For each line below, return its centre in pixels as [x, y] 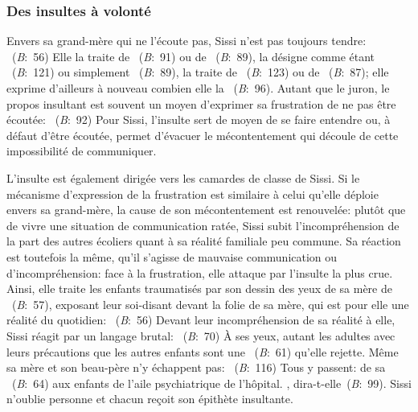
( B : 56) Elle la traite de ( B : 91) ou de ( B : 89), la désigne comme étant [193, 56]
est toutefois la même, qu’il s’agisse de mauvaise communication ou [172, 256]
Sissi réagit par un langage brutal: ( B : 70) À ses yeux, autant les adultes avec [201, 335]
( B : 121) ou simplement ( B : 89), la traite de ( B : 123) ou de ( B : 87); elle [200, 72]
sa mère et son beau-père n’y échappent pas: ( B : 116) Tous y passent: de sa [196, 367]
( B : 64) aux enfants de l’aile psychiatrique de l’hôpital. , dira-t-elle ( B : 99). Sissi [211, 383]
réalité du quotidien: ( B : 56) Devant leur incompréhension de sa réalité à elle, [201, 320]
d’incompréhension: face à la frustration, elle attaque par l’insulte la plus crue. [200, 272]
